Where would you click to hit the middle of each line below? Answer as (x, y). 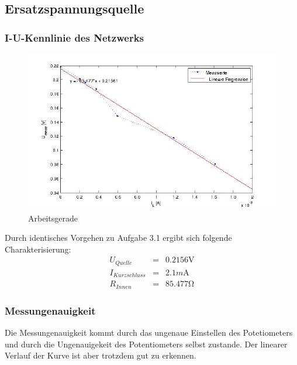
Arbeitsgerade (53, 218)
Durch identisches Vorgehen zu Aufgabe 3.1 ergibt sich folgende (118, 238)
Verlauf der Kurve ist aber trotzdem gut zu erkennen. (101, 355)
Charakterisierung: (38, 249)
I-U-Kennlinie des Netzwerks (74, 37)
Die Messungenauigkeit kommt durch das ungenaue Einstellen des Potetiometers (149, 332)
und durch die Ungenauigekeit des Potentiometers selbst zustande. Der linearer (146, 344)
